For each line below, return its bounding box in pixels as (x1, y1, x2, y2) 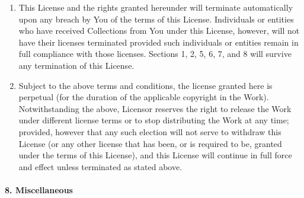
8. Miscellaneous (5, 183, 73, 196)
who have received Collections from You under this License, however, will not (18, 24, 300, 37)
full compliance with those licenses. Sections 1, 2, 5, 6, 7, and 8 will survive (18, 47, 292, 60)
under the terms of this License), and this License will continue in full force (18, 149, 292, 161)
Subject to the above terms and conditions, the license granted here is (18, 79, 273, 91)
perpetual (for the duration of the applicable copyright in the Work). (18, 91, 269, 103)
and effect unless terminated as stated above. (18, 160, 183, 173)
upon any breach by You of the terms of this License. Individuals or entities (18, 12, 294, 25)
